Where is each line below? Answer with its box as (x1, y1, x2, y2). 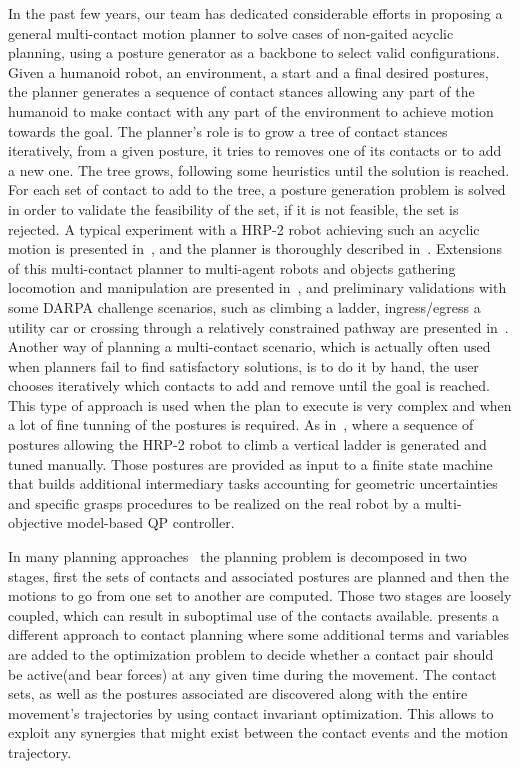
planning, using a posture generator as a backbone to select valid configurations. (8, 42, 500, 63)
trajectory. (8, 741, 72, 762)
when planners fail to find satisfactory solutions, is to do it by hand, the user (8, 355, 479, 376)
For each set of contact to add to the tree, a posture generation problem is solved (8, 179, 506, 200)
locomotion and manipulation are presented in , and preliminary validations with (8, 277, 507, 298)
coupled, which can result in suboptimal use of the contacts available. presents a (8, 604, 499, 625)
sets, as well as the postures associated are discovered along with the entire (8, 683, 468, 704)
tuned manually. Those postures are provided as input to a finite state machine (8, 453, 493, 474)
